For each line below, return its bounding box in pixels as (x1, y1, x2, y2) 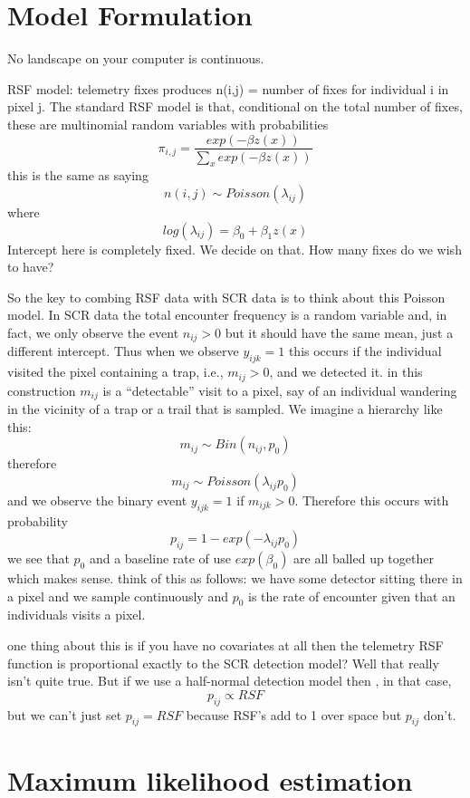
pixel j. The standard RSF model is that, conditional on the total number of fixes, (7, 97, 463, 116)
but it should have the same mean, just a (225, 322, 454, 341)
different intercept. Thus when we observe (7, 341, 239, 361)
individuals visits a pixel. (7, 605, 146, 624)
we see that (7, 549, 70, 568)
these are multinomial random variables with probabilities (7, 114, 329, 133)
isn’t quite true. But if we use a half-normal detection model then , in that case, (7, 671, 452, 690)
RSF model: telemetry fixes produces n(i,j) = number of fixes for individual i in (7, 79, 449, 98)
